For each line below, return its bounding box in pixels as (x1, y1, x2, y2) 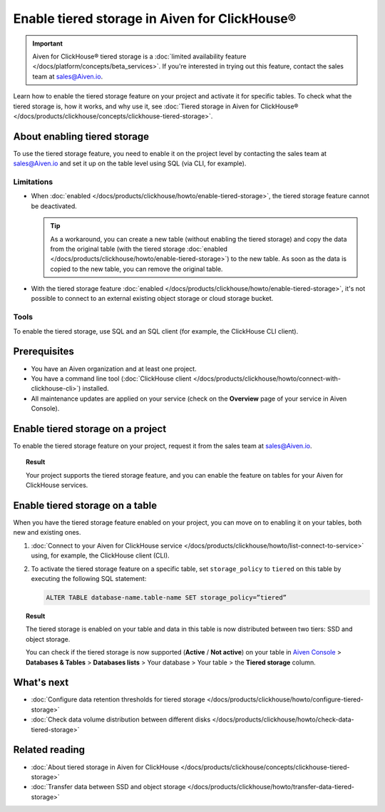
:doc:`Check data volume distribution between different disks (31, 715, 211, 724)
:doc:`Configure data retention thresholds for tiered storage (31, 695, 206, 704)
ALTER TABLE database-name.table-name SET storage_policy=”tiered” (46, 593, 287, 602)
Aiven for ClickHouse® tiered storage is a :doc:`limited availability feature (32, 52, 247, 61)
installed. (82, 384, 110, 393)
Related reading (13, 744, 86, 756)
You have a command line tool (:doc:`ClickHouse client (31, 374, 192, 383)
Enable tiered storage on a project (13, 423, 167, 435)
